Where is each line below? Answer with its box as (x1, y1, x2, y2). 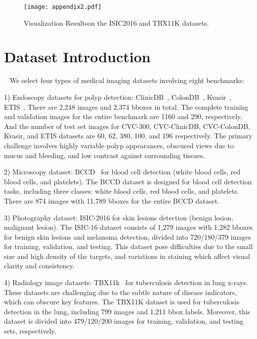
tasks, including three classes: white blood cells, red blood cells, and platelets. (4, 186, 239, 196)
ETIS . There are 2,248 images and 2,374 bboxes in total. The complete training (4, 101, 249, 112)
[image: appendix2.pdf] (24, 3, 102, 10)
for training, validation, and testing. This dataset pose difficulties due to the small (4, 241, 253, 252)
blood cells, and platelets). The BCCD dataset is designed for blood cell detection (4, 176, 252, 186)
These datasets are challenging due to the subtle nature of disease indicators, (4, 287, 237, 297)
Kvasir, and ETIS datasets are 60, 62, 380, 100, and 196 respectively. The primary (4, 130, 253, 141)
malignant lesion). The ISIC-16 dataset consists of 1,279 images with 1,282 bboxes (4, 222, 253, 232)
